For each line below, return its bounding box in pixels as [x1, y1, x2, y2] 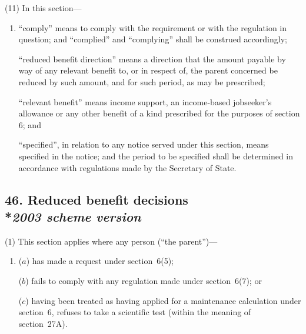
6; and [18, 118, 41, 131]
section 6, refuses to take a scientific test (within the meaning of [18, 306, 251, 318]
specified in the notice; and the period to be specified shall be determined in [18, 149, 294, 162]
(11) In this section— [5, 2, 82, 14]
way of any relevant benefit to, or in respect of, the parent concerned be [18, 64, 278, 76]
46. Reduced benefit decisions [5, 190, 188, 208]
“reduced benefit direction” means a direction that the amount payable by [18, 52, 286, 65]
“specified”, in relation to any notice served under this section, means [18, 138, 269, 151]
